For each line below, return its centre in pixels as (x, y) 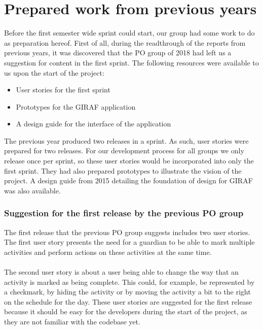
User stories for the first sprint (63, 90)
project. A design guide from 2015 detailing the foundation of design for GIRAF (128, 180)
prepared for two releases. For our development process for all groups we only (124, 151)
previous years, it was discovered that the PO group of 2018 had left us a (118, 53)
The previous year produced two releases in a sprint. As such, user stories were (126, 140)
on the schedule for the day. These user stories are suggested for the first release (128, 301)
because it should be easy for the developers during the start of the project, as (126, 311)
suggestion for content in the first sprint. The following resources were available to (131, 62)
